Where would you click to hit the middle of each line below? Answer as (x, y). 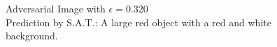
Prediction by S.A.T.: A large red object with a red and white (138, 22)
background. (32, 36)
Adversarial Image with (56, 8)
